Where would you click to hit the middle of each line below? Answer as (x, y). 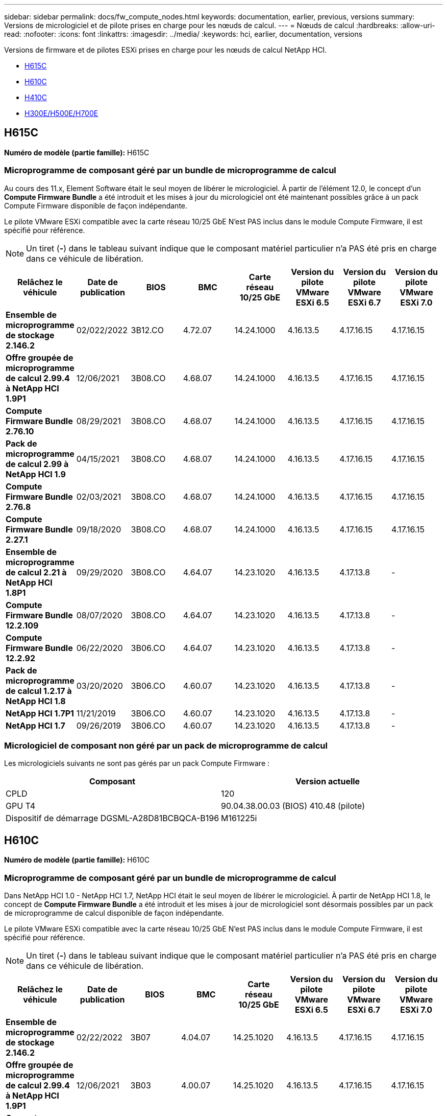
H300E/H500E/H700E (61, 113)
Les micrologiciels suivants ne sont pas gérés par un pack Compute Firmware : (137, 763)
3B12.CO (147, 330)
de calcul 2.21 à (36, 572)
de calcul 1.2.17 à (39, 691)
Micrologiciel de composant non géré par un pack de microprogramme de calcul (166, 745)
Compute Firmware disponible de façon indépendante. (96, 205)
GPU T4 (21, 806)
